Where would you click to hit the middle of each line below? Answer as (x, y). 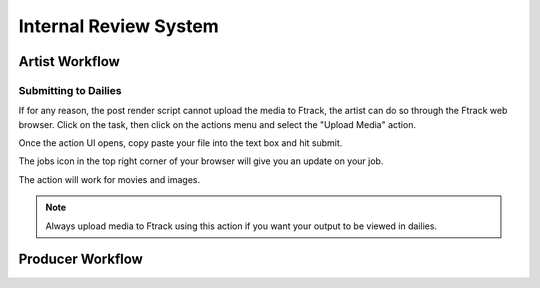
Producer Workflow (81, 259)
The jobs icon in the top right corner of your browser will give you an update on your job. (201, 161)
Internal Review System (118, 26)
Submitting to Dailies (70, 90)
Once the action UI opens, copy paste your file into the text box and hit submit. (180, 143)
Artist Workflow (69, 61)
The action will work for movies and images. (109, 179)
